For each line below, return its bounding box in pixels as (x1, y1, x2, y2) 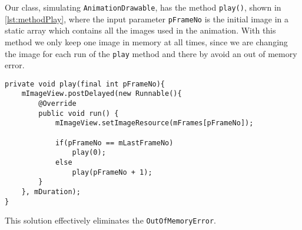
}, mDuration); (21, 187, 81, 196)
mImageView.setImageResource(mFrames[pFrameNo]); (55, 119, 254, 128)
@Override (38, 99, 77, 108)
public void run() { (38, 109, 119, 118)
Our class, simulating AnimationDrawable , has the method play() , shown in (5, 1, 281, 13)
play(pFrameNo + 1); (72, 168, 152, 176)
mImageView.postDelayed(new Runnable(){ (21, 89, 182, 98)
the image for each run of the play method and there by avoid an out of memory (5, 47, 297, 59)
